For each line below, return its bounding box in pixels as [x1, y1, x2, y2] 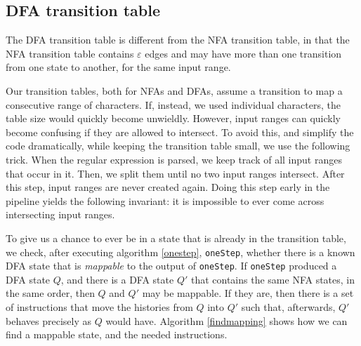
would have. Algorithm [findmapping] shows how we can [105, 313, 348, 328]
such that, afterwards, [241, 300, 336, 314]
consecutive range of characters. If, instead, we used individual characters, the [6, 97, 341, 112]
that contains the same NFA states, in [190, 272, 355, 286]
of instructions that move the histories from [6, 300, 193, 314]
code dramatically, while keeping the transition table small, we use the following [6, 138, 350, 153]
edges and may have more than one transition [145, 46, 342, 60]
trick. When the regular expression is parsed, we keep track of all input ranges [6, 152, 342, 166]
